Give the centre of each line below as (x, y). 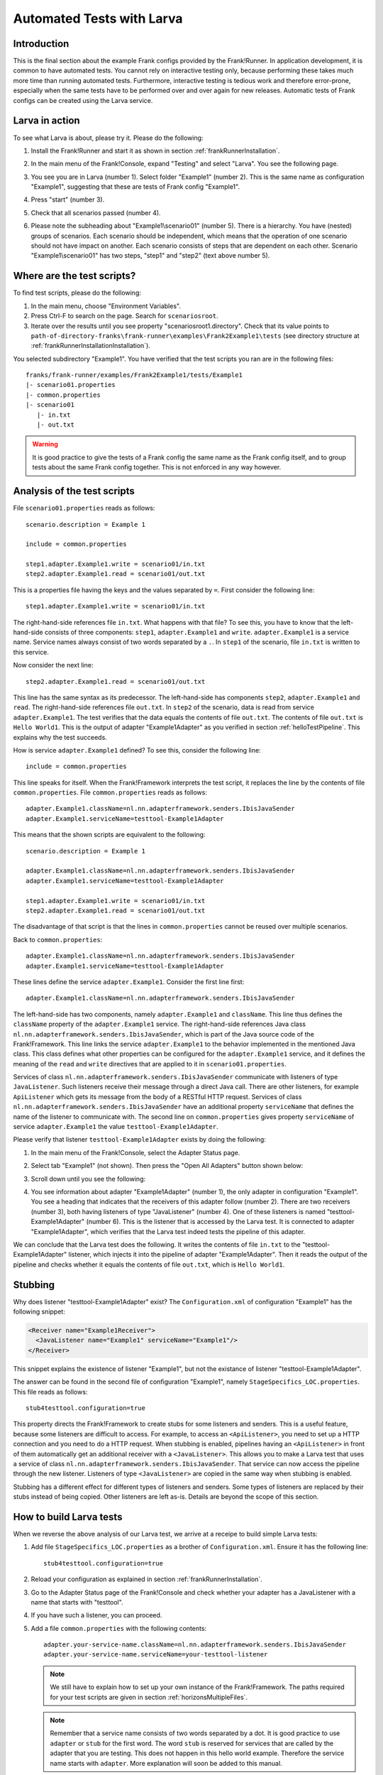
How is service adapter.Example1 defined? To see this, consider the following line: (137, 750)
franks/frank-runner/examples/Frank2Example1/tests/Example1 (134, 375)
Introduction (41, 44)
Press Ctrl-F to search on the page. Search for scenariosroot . (125, 316)
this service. (31, 652)
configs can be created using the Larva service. (83, 100)
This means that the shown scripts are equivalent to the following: (109, 835)
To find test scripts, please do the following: (77, 293)
